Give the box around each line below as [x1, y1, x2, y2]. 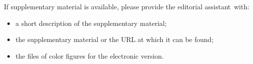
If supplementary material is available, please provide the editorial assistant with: [4, 1, 250, 11]
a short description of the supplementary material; [15, 18, 167, 28]
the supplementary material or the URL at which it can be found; [15, 34, 214, 44]
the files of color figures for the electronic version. [15, 50, 164, 61]
